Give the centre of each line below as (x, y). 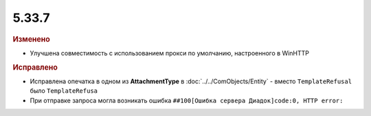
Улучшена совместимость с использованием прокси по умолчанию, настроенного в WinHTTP (169, 53)
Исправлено (35, 67)
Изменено (32, 39)
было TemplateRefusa (64, 91)
